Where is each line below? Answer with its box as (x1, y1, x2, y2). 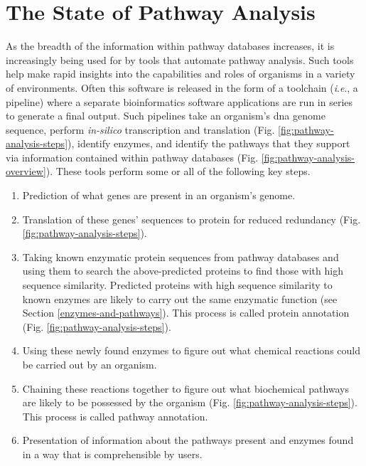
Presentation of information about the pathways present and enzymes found (22, 433, 354, 448)
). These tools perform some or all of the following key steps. (45, 164, 311, 179)
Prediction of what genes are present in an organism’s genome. (22, 188, 296, 203)
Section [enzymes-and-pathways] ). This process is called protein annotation (22, 305, 350, 320)
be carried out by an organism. (22, 357, 157, 371)
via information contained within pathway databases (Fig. (6, 149, 259, 164)
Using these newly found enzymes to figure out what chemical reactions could (22, 343, 360, 358)
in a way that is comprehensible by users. (22, 446, 203, 461)
